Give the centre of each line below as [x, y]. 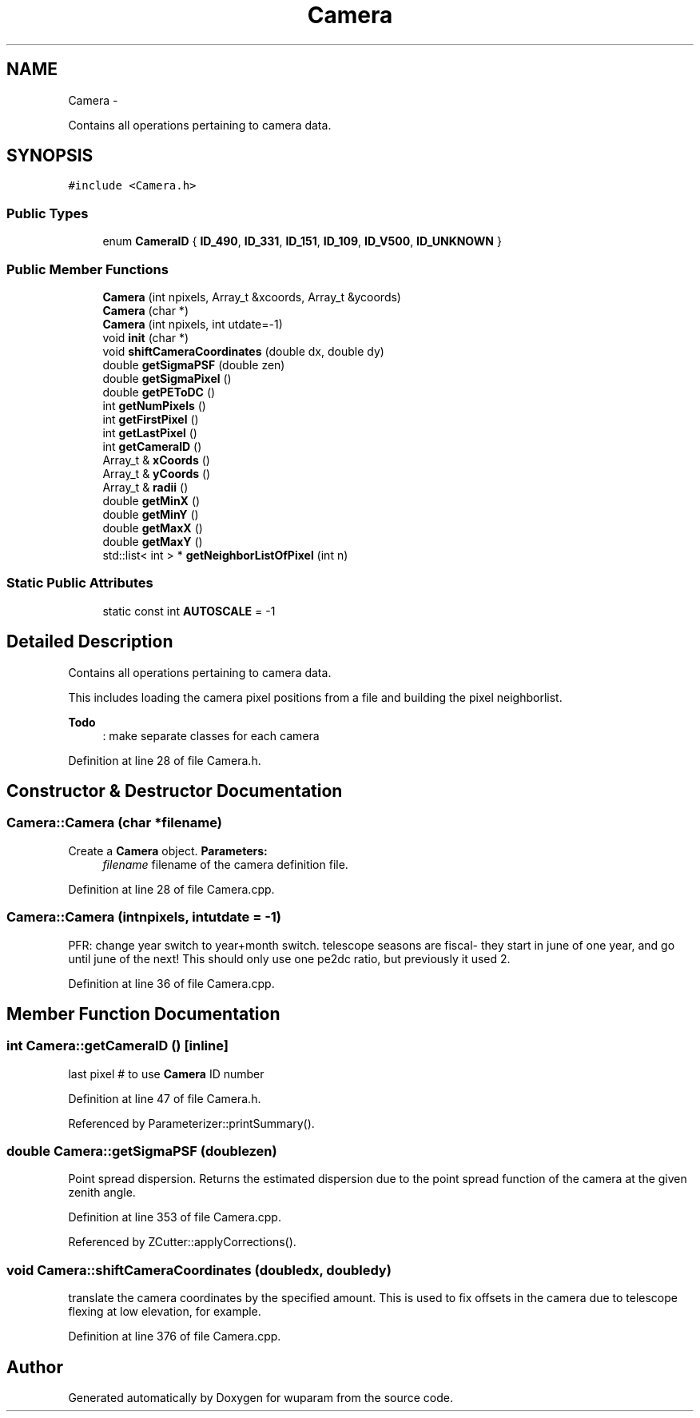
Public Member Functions [87, 269]
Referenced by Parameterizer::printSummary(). [191, 1123]
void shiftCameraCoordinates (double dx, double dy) [243, 351]
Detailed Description [90, 642]
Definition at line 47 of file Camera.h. [165, 1098]
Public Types [48, 213]
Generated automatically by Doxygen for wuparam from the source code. [261, 1398]
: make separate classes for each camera [211, 735]
